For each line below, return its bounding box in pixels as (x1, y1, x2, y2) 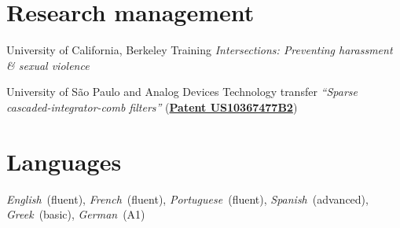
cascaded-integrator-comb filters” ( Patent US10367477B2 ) (6, 98, 298, 115)
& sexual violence (6, 57, 90, 73)
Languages (6, 145, 122, 177)
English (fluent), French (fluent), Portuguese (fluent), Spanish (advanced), (6, 190, 369, 207)
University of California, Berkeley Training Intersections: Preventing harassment (6, 42, 393, 58)
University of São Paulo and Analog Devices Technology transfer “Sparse (6, 83, 358, 100)
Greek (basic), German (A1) (6, 206, 145, 222)
